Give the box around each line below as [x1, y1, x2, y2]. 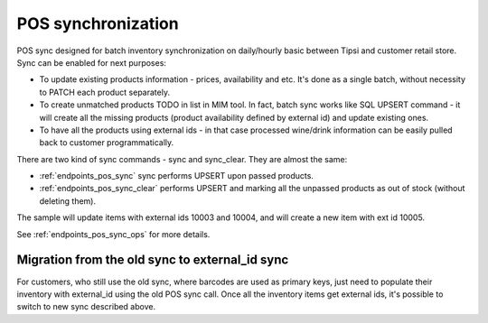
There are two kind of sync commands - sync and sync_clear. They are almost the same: [16, 153, 348, 164]
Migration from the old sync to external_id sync [16, 253, 289, 268]
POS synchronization [16, 14, 180, 33]
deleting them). [39, 195, 97, 207]
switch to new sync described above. [16, 301, 156, 312]
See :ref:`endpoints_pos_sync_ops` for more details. [16, 228, 211, 239]
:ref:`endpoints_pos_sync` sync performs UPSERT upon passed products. [39, 171, 314, 181]
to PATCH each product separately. [39, 87, 171, 97]
